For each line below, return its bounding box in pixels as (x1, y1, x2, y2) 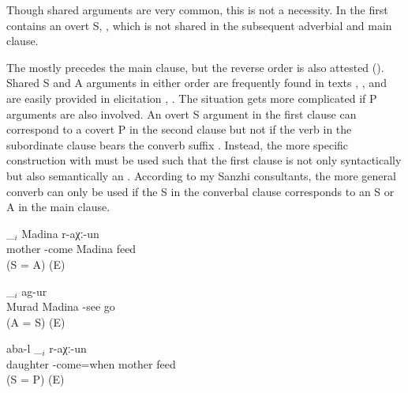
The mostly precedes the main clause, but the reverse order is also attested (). (6, 59, 384, 75)
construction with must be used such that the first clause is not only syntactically (6, 152, 402, 168)
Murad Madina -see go (6, 298, 115, 315)
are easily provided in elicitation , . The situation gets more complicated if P (6, 89, 377, 106)
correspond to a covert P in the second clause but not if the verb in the (6, 121, 352, 138)
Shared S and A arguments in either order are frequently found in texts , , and (6, 74, 387, 91)
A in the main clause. (6, 198, 110, 215)
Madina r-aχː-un (21, 225, 99, 241)
